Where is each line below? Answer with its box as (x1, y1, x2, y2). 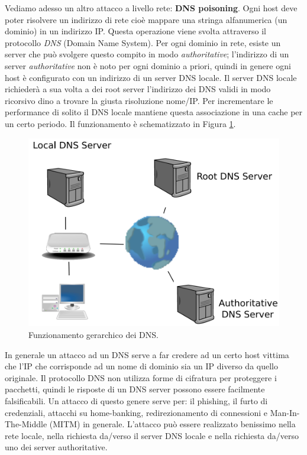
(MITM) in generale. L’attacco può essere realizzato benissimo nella (49, 418, 296, 430)
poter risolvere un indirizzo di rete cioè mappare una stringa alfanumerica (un (5, 13, 287, 25)
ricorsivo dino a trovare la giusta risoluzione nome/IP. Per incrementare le (5, 94, 273, 106)
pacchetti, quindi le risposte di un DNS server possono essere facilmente (5, 383, 265, 395)
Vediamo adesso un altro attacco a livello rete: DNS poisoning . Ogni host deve (5, 2, 298, 14)
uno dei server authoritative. (5, 441, 108, 453)
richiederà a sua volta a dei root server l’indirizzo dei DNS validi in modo (5, 83, 271, 95)
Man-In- (270, 406, 300, 418)
